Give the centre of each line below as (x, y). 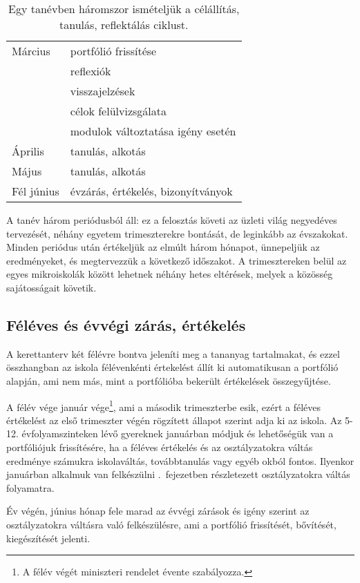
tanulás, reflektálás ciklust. (124, 25)
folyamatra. (30, 487)
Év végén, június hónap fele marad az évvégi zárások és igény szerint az (158, 511)
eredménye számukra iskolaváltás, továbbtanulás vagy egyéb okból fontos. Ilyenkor (180, 460)
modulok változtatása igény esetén (153, 131)
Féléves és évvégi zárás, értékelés (126, 324)
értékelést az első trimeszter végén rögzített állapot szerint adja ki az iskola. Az (174, 420)
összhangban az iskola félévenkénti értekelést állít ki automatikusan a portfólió (172, 367)
